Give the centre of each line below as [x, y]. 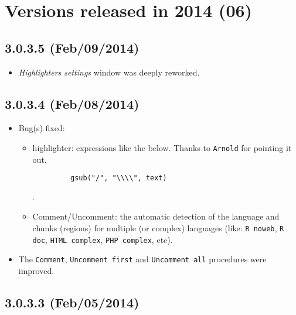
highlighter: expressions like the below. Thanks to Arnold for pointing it [162, 147]
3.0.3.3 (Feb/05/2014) [72, 302]
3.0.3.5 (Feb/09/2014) [72, 47]
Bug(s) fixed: [42, 128]
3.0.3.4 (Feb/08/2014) [72, 103]
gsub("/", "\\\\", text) [119, 178]
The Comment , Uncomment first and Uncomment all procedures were [142, 259]
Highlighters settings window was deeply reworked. [109, 72]
